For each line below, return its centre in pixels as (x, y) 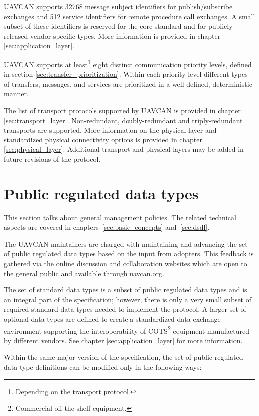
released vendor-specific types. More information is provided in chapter (112, 36)
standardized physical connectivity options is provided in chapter (103, 139)
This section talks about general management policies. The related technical (120, 217)
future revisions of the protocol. (52, 159)
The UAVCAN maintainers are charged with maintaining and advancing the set (126, 243)
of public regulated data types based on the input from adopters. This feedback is (129, 253)
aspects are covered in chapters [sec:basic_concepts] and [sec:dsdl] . (107, 227)
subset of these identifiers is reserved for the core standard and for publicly (118, 26)
